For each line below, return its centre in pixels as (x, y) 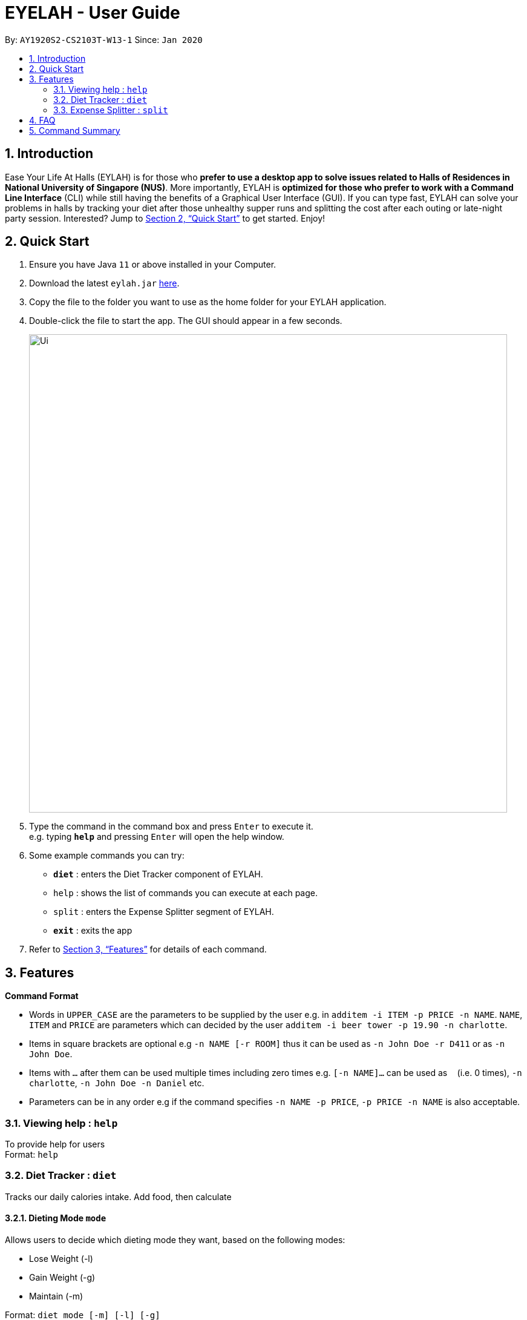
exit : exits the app (93, 931)
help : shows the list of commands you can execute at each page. (186, 893)
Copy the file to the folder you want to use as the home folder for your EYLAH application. (208, 302)
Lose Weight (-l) (61, 1259)
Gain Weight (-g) (62, 1277)
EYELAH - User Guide (93, 13)
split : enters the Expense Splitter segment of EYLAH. (164, 912)
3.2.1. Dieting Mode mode (56, 1218)
